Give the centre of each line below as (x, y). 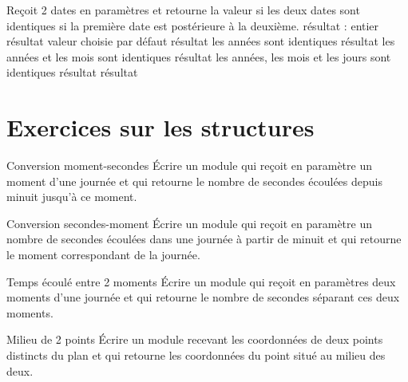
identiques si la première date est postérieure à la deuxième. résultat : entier (193, 25)
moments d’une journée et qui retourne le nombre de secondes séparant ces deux (203, 297)
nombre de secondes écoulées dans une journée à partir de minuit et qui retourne (204, 239)
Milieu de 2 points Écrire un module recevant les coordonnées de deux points (195, 339)
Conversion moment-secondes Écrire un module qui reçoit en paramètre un (189, 165)
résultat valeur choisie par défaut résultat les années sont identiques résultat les (201, 41)
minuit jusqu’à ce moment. (72, 197)
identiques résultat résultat (72, 72)
